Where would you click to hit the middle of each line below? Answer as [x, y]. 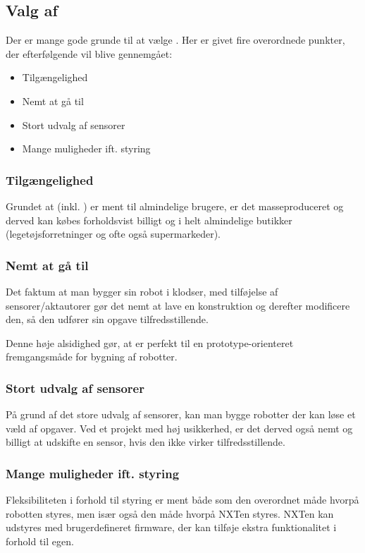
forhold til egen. [40, 541]
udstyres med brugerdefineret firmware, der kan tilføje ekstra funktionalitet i [171, 527]
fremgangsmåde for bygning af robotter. [92, 357]
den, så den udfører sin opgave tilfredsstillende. [107, 319]
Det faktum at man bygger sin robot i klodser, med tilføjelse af [142, 291]
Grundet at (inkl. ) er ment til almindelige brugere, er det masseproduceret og [175, 206]
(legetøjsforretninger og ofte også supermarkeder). [113, 234]
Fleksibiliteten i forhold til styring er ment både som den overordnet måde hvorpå [182, 500]
